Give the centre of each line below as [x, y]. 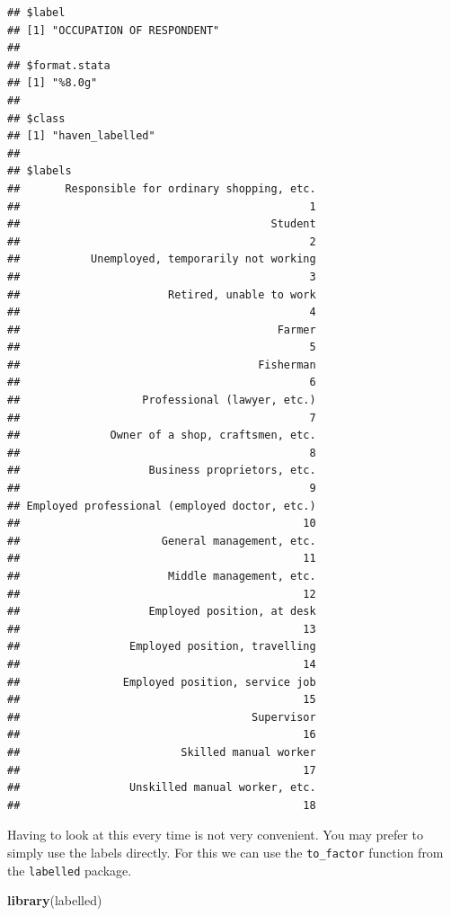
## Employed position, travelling [162, 647]
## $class [36, 118]
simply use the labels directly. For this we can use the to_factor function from [225, 852]
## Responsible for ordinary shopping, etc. [162, 188]
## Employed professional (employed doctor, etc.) [162, 506]
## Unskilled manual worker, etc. [162, 788]
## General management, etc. [162, 541]
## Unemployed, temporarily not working [162, 259]
